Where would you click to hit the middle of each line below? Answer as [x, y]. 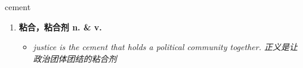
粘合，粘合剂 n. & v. [60, 27]
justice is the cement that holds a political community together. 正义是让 [165, 47]
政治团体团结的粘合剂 [75, 58]
